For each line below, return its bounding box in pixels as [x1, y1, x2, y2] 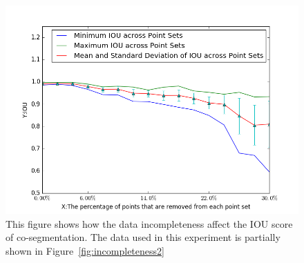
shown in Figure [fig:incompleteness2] [6, 243, 164, 257]
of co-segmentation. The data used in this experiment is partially [6, 230, 281, 244]
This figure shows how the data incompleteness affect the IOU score [6, 216, 293, 231]
